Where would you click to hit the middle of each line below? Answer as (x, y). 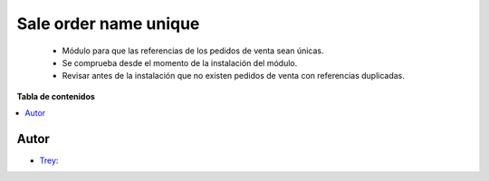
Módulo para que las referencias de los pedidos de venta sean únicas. (193, 51)
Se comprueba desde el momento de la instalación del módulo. (180, 62)
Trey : (49, 161)
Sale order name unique (108, 24)
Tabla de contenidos (56, 96)
